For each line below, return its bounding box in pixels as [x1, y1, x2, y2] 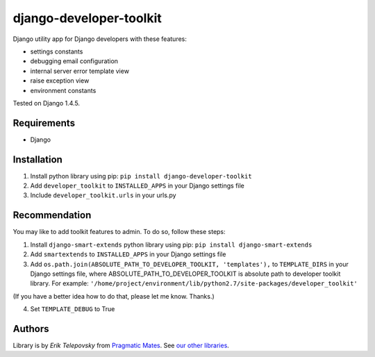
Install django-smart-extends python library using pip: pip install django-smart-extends [30, 240, 312, 249]
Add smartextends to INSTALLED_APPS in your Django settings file [30, 250, 226, 258]
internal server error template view [30, 67, 130, 75]
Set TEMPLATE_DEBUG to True [30, 305, 115, 313]
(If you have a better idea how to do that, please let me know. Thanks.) [12, 292, 215, 300]
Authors [12, 323, 49, 335]
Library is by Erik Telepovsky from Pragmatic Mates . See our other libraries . [12, 341, 229, 350]
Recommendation [12, 209, 92, 222]
